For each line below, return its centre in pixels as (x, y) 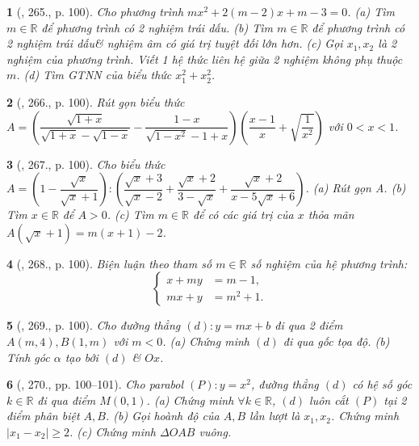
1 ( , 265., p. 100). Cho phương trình (95, 11)
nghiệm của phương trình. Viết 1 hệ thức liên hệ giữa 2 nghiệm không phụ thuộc (205, 59)
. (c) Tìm (130, 215)
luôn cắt (329, 400)
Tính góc (28, 357)
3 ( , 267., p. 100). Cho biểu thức (86, 164)
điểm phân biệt (43, 416)
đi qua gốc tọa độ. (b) (336, 341)
